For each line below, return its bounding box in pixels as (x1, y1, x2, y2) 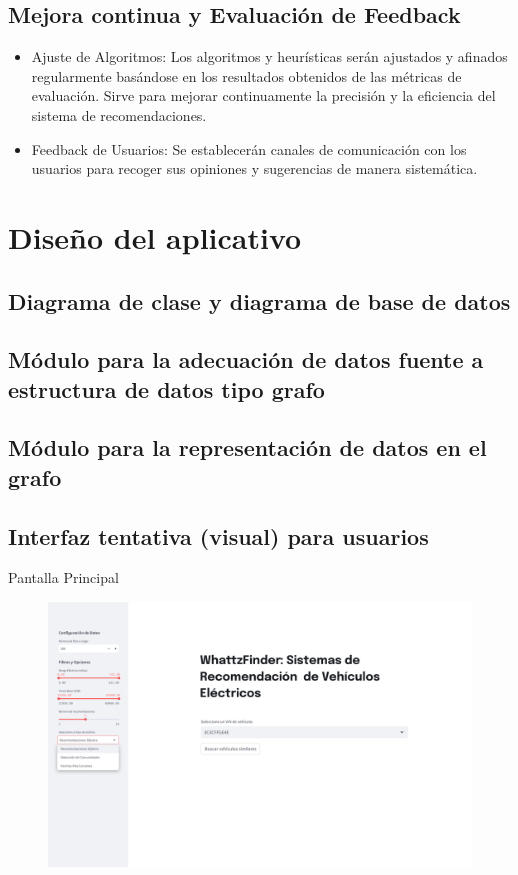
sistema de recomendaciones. (31, 104, 207, 125)
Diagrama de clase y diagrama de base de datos (8, 285, 511, 316)
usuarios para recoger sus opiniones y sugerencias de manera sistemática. (31, 158, 478, 179)
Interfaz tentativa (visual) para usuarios (8, 520, 429, 551)
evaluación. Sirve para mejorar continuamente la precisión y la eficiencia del (31, 85, 496, 106)
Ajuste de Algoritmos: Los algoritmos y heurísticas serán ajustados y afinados (31, 46, 508, 67)
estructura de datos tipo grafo (8, 373, 325, 404)
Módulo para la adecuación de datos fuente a (8, 344, 484, 375)
